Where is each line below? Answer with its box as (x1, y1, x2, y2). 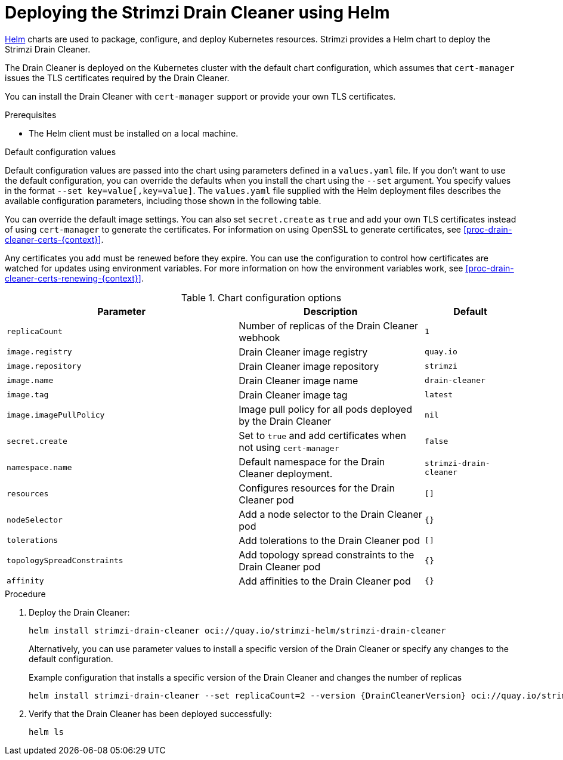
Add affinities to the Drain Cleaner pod (239, 574, 411, 587)
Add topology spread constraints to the (239, 548, 414, 561)
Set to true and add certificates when (239, 429, 407, 441)
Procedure (5, 588, 46, 599)
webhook (239, 331, 280, 344)
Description (303, 305, 358, 317)
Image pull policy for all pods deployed (239, 403, 412, 415)
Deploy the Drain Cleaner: (29, 607, 130, 617)
